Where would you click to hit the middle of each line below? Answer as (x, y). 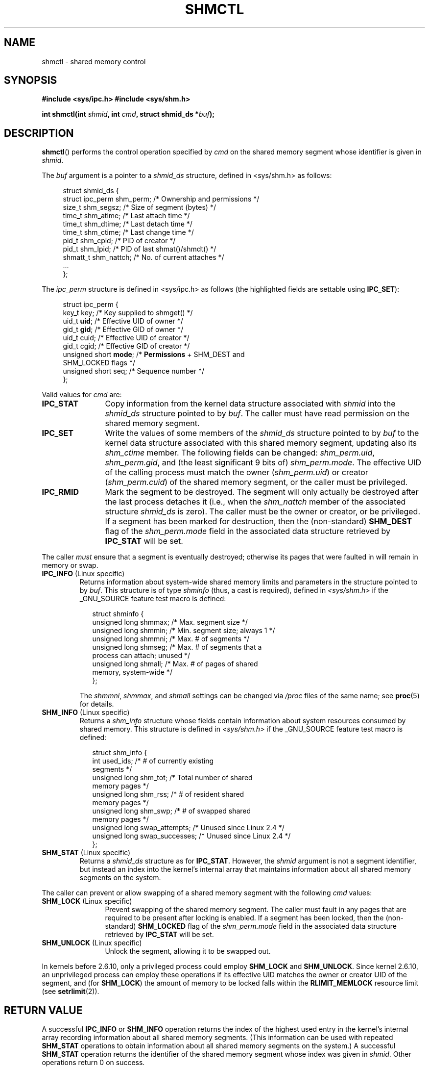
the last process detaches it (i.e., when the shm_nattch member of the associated (255, 502)
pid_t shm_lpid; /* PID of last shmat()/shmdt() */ (140, 249)
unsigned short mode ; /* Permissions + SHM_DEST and (154, 355)
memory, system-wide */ (132, 672)
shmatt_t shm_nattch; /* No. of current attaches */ (143, 257)
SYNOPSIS (31, 80)
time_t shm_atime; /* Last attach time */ (126, 216)
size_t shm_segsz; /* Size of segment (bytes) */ (139, 207)
